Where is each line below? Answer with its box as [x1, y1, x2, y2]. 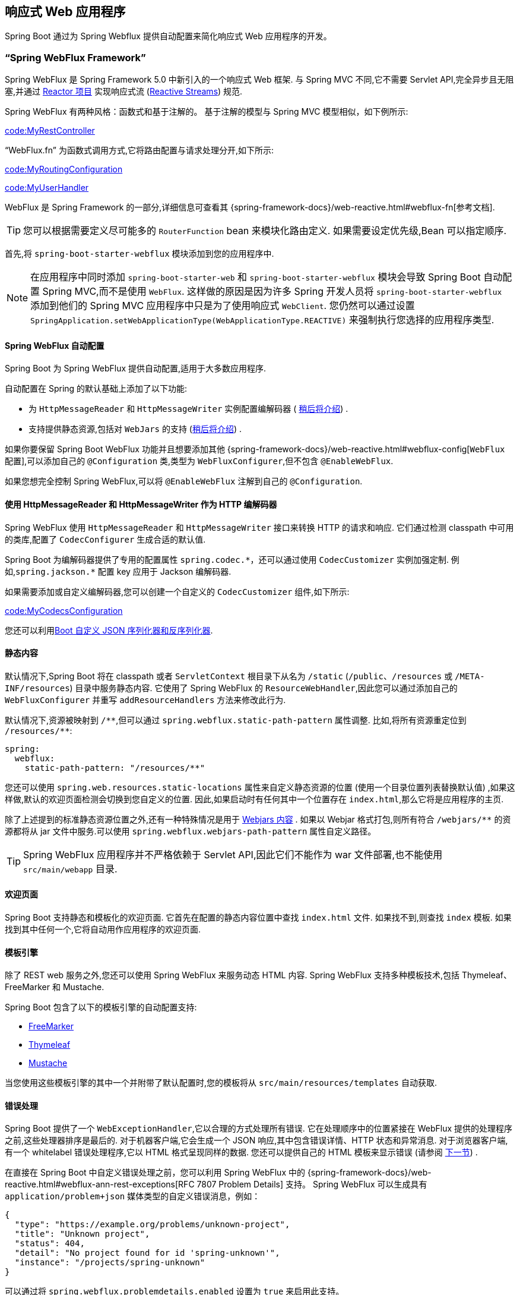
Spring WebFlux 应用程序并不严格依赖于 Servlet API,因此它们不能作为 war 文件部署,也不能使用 [23, 848, 443, 861]
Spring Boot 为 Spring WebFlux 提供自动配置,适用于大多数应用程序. [5, 363, 267, 374]
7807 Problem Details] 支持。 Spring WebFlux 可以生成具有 [196, 1179, 427, 1190]
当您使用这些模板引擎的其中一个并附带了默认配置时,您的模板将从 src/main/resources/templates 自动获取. [5, 1077, 437, 1088]
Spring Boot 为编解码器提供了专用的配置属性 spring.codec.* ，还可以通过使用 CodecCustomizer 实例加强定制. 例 [5, 554, 459, 565]
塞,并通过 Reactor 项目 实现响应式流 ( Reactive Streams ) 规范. [5, 86, 243, 97]
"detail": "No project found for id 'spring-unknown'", [14, 1248, 280, 1258]
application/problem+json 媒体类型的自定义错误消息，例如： [5, 1191, 261, 1202]
